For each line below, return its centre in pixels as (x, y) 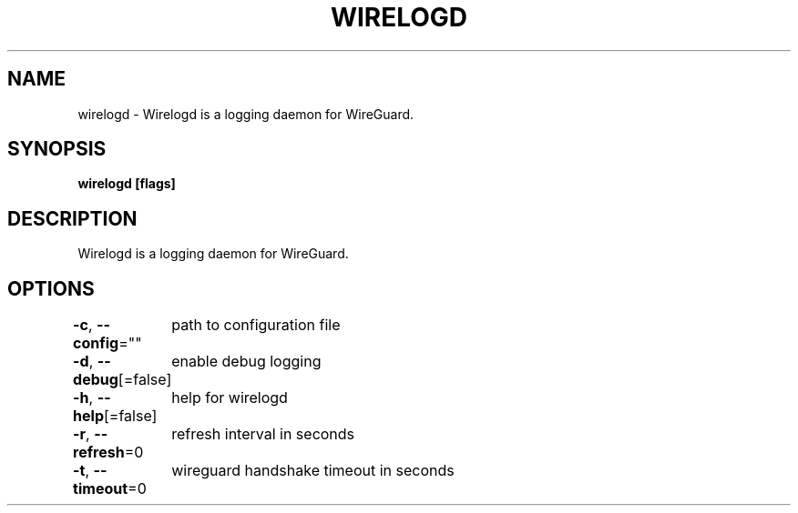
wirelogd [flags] (127, 184)
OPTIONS (51, 288)
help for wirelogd (230, 398)
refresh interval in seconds (263, 434)
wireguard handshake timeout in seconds (313, 471)
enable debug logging (246, 362)
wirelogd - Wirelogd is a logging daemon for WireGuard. (246, 114)
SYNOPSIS (57, 149)
